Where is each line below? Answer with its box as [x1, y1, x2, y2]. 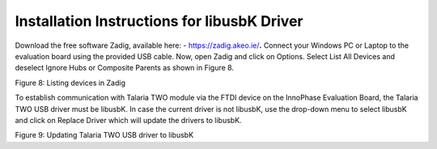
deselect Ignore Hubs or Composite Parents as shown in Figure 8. [15, 63, 235, 73]
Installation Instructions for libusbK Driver [15, 12, 303, 30]
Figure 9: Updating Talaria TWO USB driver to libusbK [15, 130, 194, 140]
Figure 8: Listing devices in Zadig [15, 78, 125, 87]
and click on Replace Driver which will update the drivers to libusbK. [15, 115, 242, 125]
